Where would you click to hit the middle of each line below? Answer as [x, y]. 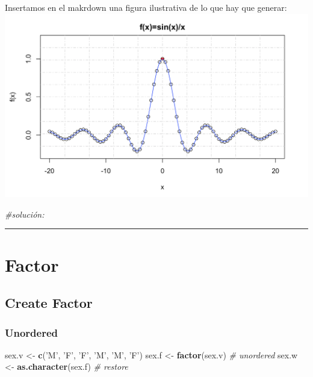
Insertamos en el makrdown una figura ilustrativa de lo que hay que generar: [146, 7]
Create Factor [49, 303]
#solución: [25, 214]
